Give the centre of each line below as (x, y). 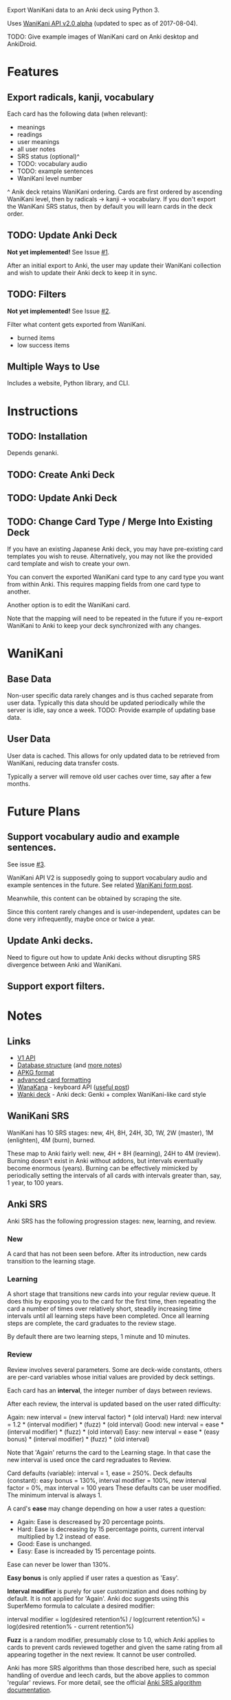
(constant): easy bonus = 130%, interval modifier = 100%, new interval (107, 1480)
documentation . (30, 1690)
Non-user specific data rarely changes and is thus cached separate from (110, 696)
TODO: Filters (37, 295)
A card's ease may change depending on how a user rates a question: (107, 1508)
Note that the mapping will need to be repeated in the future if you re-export (115, 618)
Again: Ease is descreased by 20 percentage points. (91, 1521)
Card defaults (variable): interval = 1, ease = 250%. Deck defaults (100, 1473)
